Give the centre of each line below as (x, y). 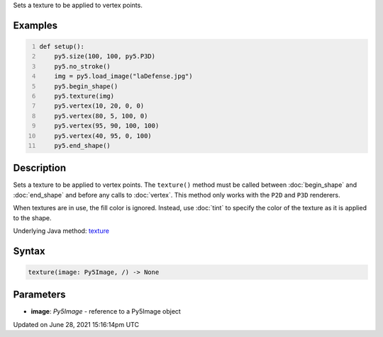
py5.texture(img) (84, 96)
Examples (35, 25)
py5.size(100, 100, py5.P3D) (105, 56)
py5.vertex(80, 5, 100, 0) (101, 116)
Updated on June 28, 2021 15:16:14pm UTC (76, 324)
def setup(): (62, 46)
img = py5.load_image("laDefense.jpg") (123, 76)
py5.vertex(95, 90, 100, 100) (107, 126)
